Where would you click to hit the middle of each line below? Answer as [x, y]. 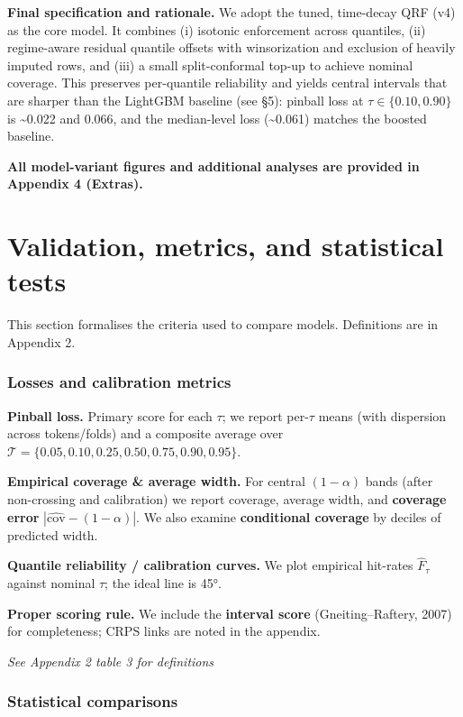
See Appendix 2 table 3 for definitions [111, 661]
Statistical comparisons [93, 701]
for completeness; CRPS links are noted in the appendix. [164, 631]
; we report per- [265, 415]
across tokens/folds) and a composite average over [145, 433]
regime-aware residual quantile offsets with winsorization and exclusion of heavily [231, 47]
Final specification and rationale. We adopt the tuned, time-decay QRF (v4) [231, 12]
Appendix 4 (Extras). [75, 184]
